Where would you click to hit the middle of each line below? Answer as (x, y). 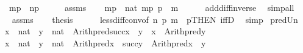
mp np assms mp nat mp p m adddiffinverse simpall (151, 7)
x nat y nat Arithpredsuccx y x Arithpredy (105, 31)
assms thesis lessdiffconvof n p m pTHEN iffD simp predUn (155, 19)
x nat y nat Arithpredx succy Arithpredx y (105, 42)
